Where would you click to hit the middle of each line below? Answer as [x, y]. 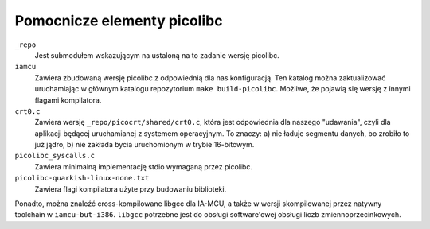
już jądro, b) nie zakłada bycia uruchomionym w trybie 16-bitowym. [145, 145]
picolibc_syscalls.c [55, 156]
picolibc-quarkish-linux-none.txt [82, 178]
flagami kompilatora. [68, 100]
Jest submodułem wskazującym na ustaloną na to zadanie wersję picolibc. [157, 55]
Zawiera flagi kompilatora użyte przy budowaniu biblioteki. [131, 189]
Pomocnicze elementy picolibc [119, 21]
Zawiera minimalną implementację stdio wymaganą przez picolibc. [143, 166]
